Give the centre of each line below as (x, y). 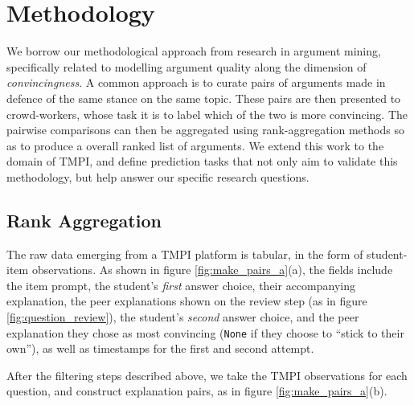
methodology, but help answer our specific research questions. (158, 176)
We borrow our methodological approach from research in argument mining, (194, 51)
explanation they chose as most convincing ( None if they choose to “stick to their (205, 332)
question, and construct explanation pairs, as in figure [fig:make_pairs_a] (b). (197, 391)
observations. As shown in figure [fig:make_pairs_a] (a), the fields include (212, 270)
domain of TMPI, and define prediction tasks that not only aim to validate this (202, 161)
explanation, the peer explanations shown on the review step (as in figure (187, 301)
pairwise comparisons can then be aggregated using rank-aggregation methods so (205, 130)
